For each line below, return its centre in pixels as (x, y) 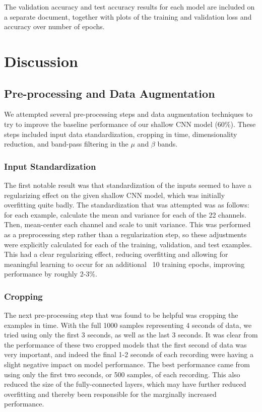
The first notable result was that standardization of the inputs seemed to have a (128, 185)
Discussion (41, 61)
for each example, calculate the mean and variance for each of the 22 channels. (125, 214)
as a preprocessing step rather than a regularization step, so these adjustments (125, 234)
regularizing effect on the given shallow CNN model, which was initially (115, 195)
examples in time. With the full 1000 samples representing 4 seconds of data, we (128, 325)
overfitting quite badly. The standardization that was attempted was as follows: (127, 205)
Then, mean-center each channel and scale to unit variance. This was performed (127, 224)
